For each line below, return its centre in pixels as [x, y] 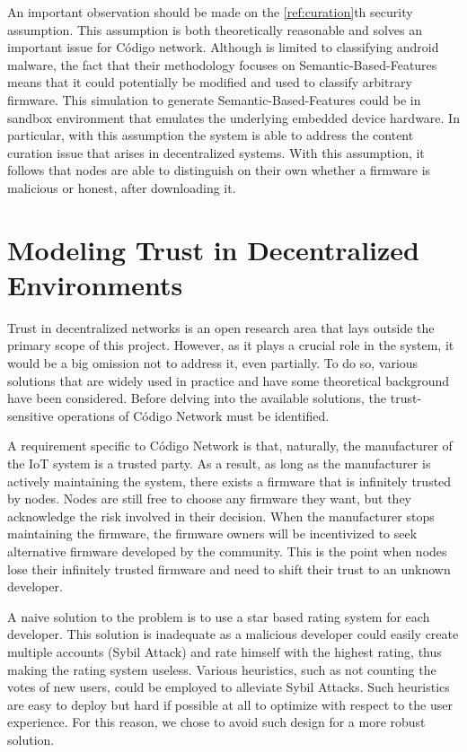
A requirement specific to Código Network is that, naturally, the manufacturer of [230, 446]
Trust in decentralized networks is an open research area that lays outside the [221, 327]
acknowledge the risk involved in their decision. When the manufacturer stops [221, 516]
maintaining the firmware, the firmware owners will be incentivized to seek [212, 533]
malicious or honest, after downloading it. [122, 187]
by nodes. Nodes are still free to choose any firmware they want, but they [209, 498]
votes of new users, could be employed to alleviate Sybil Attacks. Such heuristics [229, 687]
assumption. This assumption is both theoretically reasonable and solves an [215, 29]
